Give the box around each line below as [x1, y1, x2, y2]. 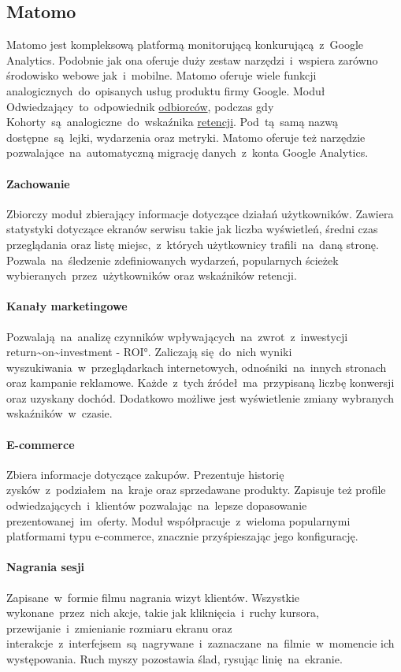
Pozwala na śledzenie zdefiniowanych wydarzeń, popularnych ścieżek [6, 251, 339, 268]
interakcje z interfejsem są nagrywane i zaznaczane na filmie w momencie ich [6, 635, 395, 652]
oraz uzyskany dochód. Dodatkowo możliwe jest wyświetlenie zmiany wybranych [6, 389, 395, 406]
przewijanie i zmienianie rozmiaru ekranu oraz [6, 619, 232, 636]
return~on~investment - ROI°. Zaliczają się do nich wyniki [6, 343, 292, 360]
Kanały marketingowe [6, 298, 128, 314]
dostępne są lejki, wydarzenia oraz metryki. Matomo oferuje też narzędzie [6, 128, 366, 145]
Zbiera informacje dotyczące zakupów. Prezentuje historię [6, 466, 284, 482]
